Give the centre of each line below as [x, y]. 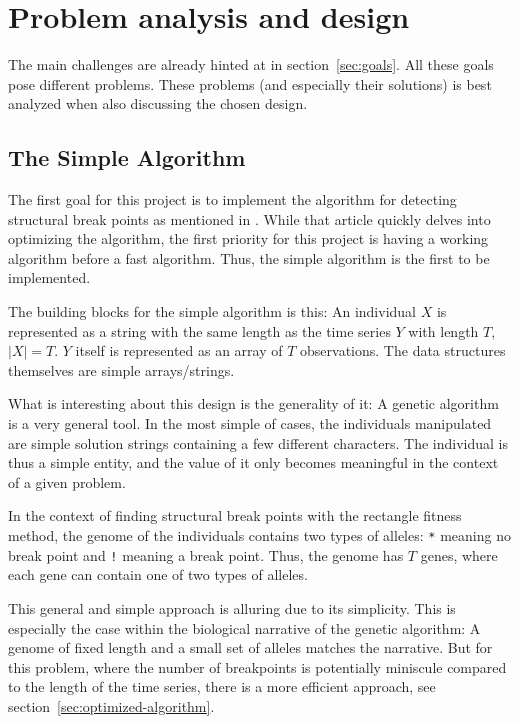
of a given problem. [67, 481]
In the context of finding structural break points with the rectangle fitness [235, 515]
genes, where [459, 554]
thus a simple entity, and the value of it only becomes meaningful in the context [253, 462]
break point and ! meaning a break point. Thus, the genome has [206, 554]
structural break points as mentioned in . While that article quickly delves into [249, 218]
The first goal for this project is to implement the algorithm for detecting [232, 199]
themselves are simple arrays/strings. [121, 369]
